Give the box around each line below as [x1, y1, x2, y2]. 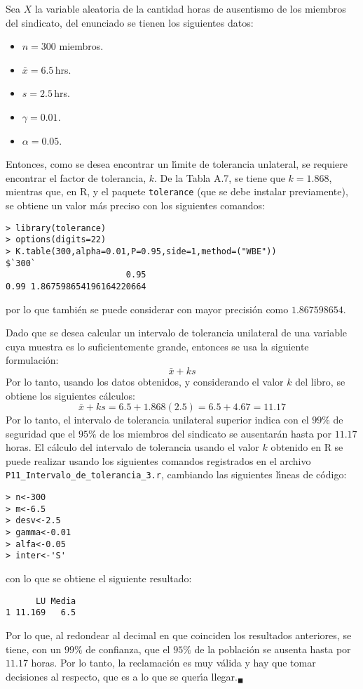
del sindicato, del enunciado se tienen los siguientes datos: [6, 15, 254, 29]
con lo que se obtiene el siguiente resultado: [6, 571, 192, 586]
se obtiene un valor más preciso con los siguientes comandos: [6, 198, 266, 212]
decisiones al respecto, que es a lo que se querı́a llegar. [6, 669, 238, 683]
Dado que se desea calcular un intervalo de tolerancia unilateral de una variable [6, 325, 348, 340]
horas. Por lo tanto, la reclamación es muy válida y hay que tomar [31, 655, 316, 670]
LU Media [35, 596, 76, 606]
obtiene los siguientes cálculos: [6, 388, 136, 402]
